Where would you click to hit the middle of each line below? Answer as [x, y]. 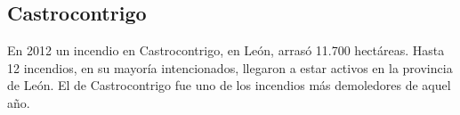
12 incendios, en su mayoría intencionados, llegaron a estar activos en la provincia [230, 67]
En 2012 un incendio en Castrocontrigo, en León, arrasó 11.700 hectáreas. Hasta [226, 50]
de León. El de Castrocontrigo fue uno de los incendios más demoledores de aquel [229, 85]
